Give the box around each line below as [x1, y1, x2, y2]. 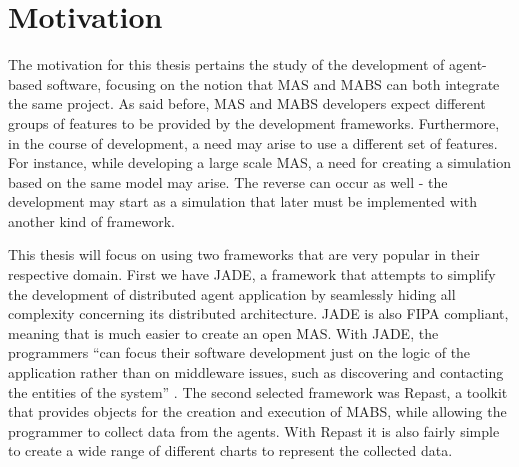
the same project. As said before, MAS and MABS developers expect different [8, 93, 486, 114]
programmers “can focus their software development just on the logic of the [8, 342, 471, 363]
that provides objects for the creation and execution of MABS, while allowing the [8, 401, 507, 422]
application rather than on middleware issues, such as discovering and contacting [8, 362, 504, 383]
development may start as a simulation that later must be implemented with [8, 191, 477, 212]
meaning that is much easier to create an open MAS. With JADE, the [8, 322, 439, 343]
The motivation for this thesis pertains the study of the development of [8, 54, 445, 75]
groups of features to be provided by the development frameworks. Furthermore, [8, 112, 500, 133]
